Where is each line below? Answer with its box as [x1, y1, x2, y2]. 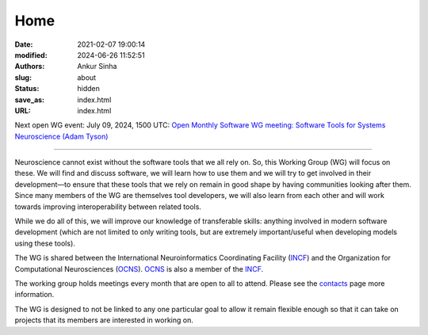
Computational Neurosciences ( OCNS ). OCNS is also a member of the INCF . [14, 264, 264, 273]
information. [14, 290, 55, 299]
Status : [14, 84, 40, 93]
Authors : [14, 62, 45, 71]
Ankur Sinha [77, 62, 117, 71]
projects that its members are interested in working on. [14, 315, 193, 325]
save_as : [14, 95, 45, 105]
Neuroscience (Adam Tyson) [14, 131, 109, 141]
